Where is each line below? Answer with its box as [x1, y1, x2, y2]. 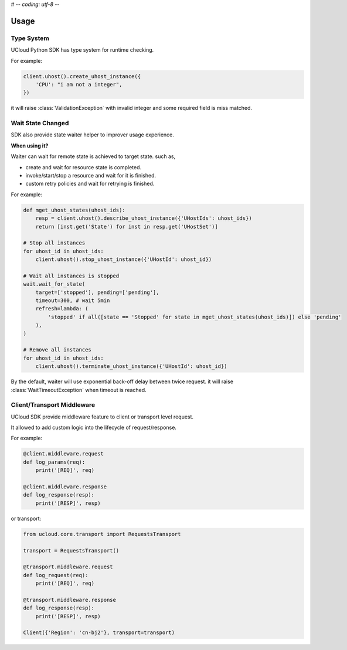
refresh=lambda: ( [35, 306, 89, 312]
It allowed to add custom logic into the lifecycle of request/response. [11, 424, 177, 431]
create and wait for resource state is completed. [25, 163, 142, 170]
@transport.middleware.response [23, 597, 117, 603]
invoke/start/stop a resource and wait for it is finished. [25, 172, 157, 179]
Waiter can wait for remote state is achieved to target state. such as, [11, 153, 176, 160]
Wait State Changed [11, 119, 69, 128]
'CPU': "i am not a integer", [35, 81, 123, 88]
